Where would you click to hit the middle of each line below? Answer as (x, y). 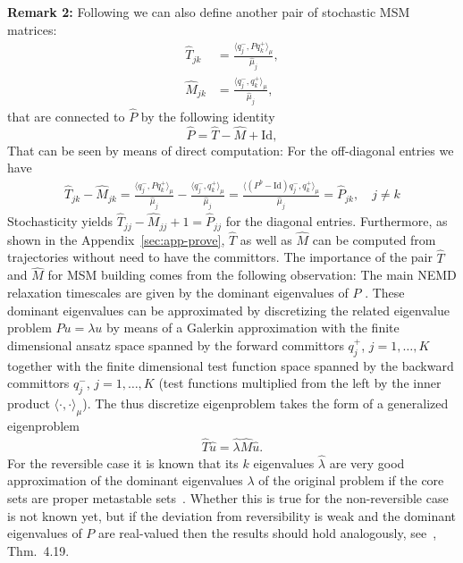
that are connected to (66, 116)
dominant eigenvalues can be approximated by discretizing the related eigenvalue (228, 310)
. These (385, 293)
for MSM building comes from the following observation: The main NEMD (252, 275)
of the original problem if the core (351, 480)
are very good (367, 462)
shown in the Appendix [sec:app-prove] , (116, 239)
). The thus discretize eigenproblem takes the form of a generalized (265, 403)
